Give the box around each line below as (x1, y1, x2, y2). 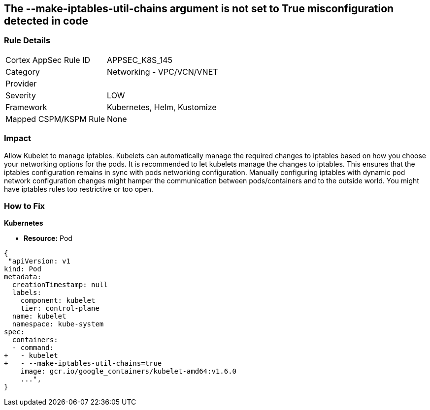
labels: (12, 289, 41, 297)
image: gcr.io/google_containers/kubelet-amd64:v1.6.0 (20, 367, 237, 376)
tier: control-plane (20, 304, 99, 313)
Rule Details (4, 35, 51, 46)
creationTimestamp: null (12, 281, 108, 289)
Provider (5, 78, 37, 88)
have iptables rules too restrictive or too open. (4, 184, 153, 193)
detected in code (4, 15, 89, 27)
